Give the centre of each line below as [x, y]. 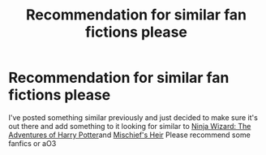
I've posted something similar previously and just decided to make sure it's [133, 117]
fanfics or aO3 [32, 143]
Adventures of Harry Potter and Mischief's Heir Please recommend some [130, 135]
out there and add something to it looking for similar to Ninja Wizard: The [130, 126]
